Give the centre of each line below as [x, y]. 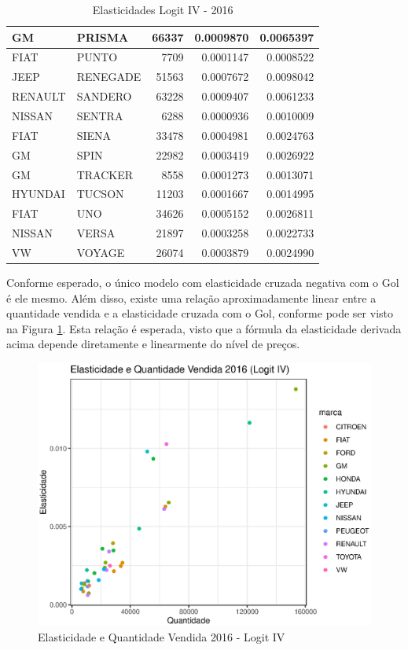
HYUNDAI [39, 194]
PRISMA [103, 37]
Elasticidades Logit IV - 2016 [163, 9]
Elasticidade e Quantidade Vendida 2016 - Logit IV [162, 636]
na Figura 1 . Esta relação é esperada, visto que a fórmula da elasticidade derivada [204, 328]
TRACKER [105, 174]
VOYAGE [101, 252]
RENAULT [39, 96]
